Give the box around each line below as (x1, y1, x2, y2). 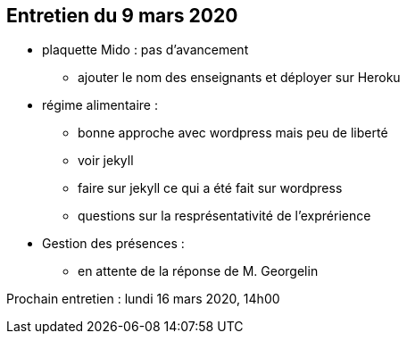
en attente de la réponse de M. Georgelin (78, 263, 319, 279)
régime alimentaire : (42, 97, 158, 113)
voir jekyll (78, 153, 134, 169)
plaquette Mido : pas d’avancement (42, 42, 249, 58)
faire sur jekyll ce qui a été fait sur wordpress (78, 180, 343, 196)
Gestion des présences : (42, 236, 185, 252)
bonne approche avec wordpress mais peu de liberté (78, 125, 388, 141)
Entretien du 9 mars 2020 (6, 4, 238, 27)
